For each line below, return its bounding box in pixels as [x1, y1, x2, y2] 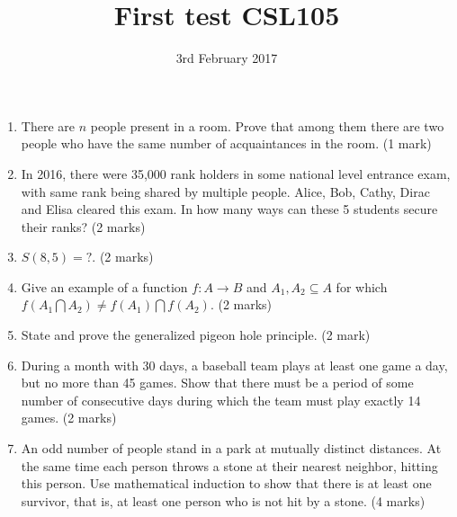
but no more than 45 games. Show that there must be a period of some [21, 373, 414, 392]
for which [336, 277, 388, 296]
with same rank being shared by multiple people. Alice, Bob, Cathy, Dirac [21, 182, 430, 201]
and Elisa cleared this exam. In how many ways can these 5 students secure [21, 200, 438, 218]
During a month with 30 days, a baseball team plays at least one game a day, [21, 355, 448, 374]
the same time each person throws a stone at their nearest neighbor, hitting [21, 456, 438, 475]
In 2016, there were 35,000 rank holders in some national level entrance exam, [21, 164, 451, 183]
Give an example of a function [21, 277, 188, 296]
